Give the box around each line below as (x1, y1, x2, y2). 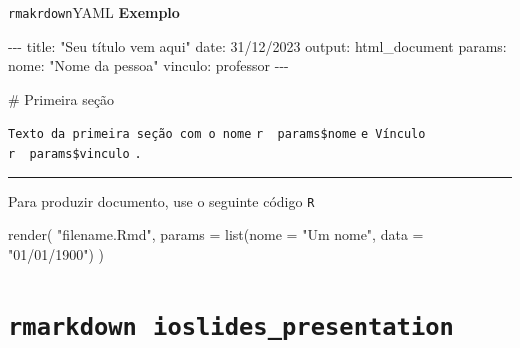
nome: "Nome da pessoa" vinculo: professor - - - (8, 55, 289, 76)
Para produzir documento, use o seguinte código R (8, 190, 315, 211)
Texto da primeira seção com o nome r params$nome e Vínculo (8, 127, 426, 142)
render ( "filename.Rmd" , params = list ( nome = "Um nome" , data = (8, 224, 424, 245)
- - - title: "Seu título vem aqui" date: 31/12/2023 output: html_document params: (8, 35, 507, 56)
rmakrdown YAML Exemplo (8, 2, 180, 22)
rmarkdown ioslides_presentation (8, 312, 454, 341)
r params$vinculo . (8, 147, 142, 162)
